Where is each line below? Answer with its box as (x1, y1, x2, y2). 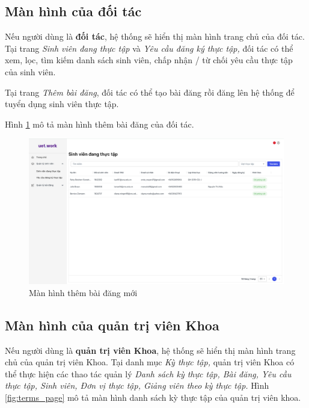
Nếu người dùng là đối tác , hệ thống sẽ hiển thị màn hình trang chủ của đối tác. (5, 30, 305, 43)
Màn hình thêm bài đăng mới (29, 286, 138, 298)
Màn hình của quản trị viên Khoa (5, 315, 219, 334)
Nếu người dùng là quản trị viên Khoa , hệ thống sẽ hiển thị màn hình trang (5, 344, 296, 356)
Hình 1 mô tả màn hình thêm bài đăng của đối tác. (5, 117, 194, 130)
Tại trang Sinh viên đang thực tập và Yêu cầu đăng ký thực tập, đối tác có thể (5, 42, 293, 54)
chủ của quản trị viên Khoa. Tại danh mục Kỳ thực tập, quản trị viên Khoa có (5, 356, 295, 368)
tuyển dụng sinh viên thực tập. (5, 97, 119, 110)
